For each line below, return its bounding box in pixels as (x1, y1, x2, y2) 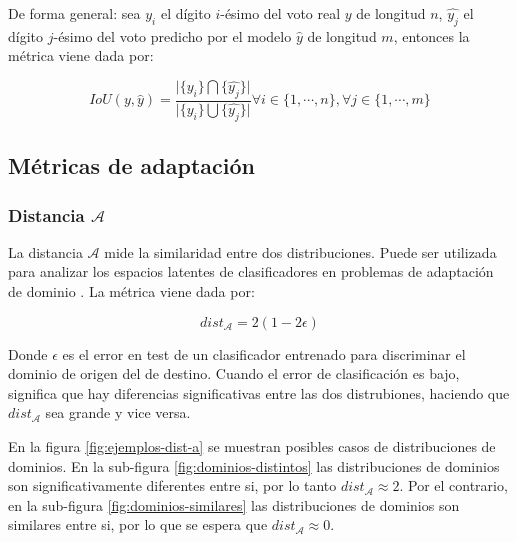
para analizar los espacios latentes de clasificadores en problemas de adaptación (8, 261, 494, 282)
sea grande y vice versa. (45, 402, 191, 423)
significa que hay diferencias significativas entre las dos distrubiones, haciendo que (8, 382, 510, 403)
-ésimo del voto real (220, 3, 341, 23)
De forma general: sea (8, 3, 141, 23)
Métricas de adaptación (8, 150, 255, 181)
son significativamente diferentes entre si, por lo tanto (8, 475, 337, 496)
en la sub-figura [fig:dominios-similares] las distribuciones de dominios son (8, 494, 460, 515)
